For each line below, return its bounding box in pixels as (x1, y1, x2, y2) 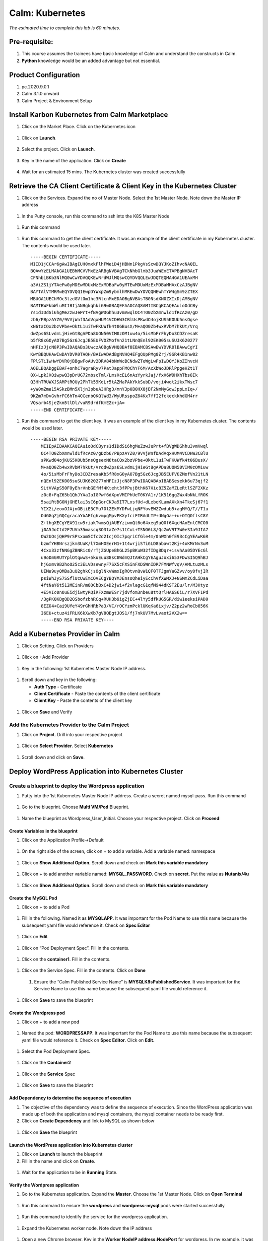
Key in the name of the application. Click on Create (21, 157, 126, 163)
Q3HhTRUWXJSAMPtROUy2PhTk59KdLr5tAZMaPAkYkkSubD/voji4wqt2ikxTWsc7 (30, 379, 198, 385)
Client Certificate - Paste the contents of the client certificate (34, 690, 161, 697)
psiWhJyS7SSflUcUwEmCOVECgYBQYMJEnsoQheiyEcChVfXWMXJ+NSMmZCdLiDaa (40, 575, 208, 581)
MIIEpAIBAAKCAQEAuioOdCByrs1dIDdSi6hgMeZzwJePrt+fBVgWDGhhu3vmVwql (40, 443, 208, 449)
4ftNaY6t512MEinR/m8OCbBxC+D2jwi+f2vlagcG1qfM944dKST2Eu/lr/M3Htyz (40, 582, 208, 588)
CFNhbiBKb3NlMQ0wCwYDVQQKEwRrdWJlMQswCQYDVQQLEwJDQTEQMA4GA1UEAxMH (30, 275, 198, 280)
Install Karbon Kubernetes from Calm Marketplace (9, 111, 168, 119)
